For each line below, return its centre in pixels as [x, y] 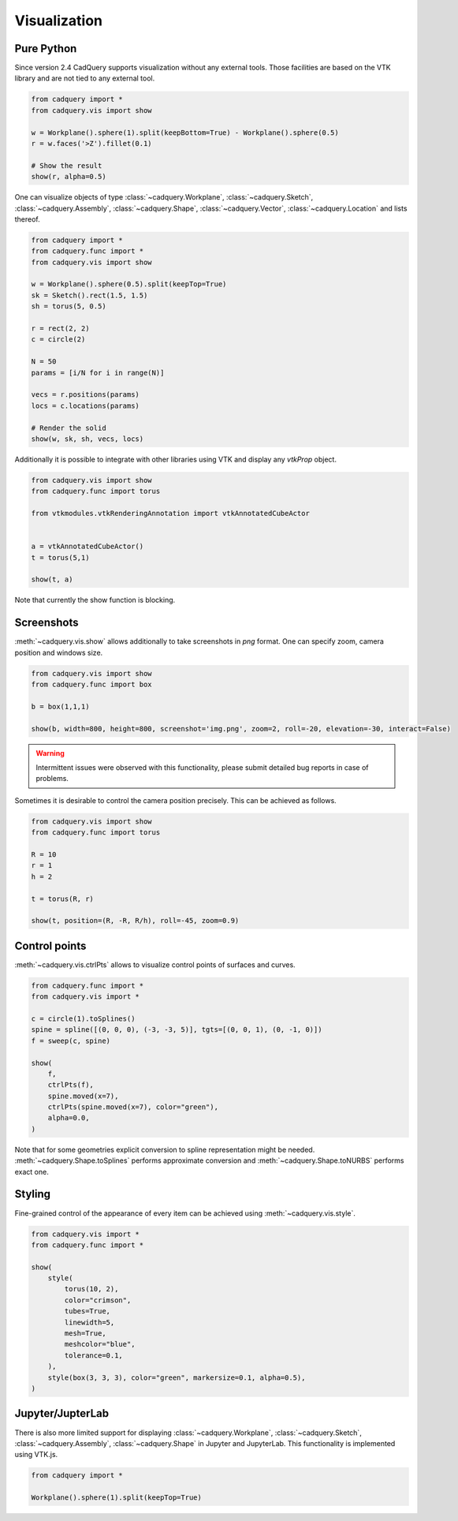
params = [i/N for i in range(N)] [98, 372]
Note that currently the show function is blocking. [95, 600]
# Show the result [67, 165]
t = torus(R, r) [63, 899]
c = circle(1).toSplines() [83, 1018]
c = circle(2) [58, 340]
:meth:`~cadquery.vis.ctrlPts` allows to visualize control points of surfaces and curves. [155, 964]
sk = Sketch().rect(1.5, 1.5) [89, 295]
